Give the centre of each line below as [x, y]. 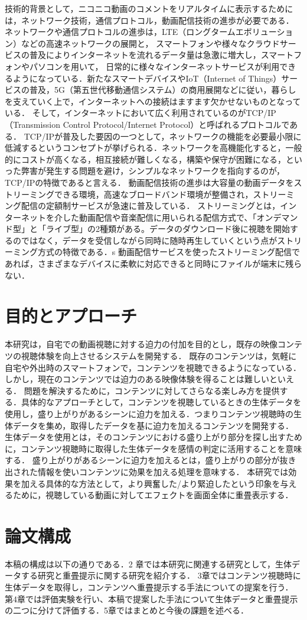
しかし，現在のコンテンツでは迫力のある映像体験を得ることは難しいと [141, 379]
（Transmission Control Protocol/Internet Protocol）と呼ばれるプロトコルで [147, 124]
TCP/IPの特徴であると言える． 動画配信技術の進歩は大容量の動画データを [149, 182]
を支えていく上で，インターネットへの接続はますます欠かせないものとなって [153, 101]
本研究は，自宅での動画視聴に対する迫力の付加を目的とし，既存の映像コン [149, 344]
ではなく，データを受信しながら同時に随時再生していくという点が [149, 240]
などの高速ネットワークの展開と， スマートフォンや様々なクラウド [150, 43]
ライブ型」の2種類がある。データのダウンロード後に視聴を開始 [168, 229]
